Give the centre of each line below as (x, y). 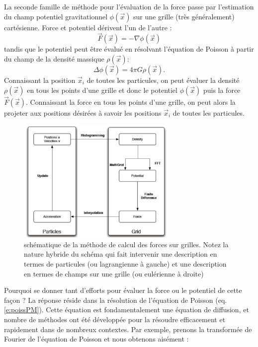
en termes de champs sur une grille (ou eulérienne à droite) (114, 273)
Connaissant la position (40, 80)
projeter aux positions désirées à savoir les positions (83, 112)
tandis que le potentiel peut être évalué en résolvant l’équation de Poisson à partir (129, 49)
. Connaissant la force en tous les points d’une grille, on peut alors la (131, 102)
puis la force (222, 90)
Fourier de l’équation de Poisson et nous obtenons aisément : (96, 339)
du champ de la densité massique (54, 59)
